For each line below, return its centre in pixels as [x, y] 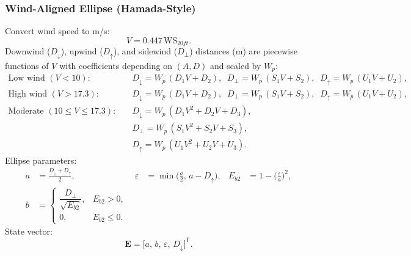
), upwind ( [82, 51]
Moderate [26, 112]
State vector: [29, 231]
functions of [27, 65]
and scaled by [236, 65]
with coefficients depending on [116, 65]
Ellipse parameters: [41, 160]
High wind [27, 94]
